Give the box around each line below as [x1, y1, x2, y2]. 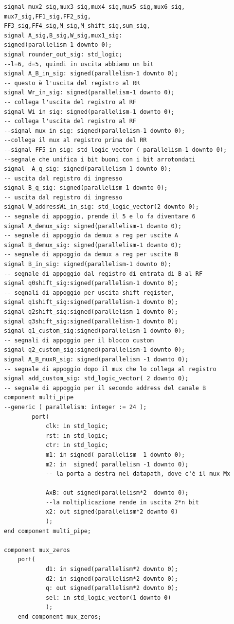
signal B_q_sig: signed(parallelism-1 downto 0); [4, 184, 168, 192]
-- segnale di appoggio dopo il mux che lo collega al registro [4, 365, 216, 373]
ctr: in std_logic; [45, 442, 108, 449]
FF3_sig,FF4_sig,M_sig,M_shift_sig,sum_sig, [4, 22, 150, 30]
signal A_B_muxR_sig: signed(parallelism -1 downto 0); [4, 356, 189, 363]
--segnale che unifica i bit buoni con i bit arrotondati [4, 156, 196, 163]
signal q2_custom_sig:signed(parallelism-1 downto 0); [4, 346, 185, 354]
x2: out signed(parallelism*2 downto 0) [45, 508, 178, 516]
